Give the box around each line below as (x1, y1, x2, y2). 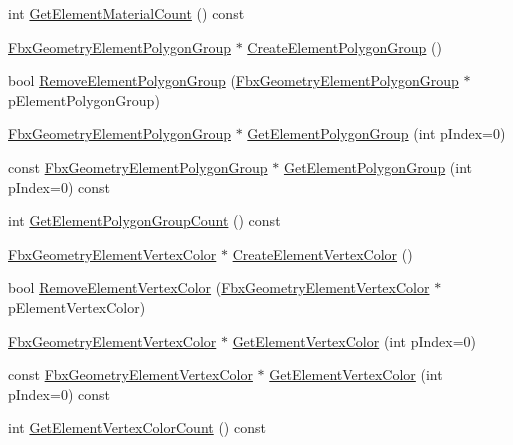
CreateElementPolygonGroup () (247, 36, 442, 57)
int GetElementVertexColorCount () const (8, 417, 266, 438)
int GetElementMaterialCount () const (8, 3, 245, 23)
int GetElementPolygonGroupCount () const (8, 210, 281, 231)
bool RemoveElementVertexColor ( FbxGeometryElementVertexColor (8, 277, 430, 298)
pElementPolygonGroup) (8, 89, 160, 110)
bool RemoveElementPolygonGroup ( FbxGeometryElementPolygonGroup (8, 70, 459, 91)
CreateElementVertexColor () (232, 243, 413, 264)
